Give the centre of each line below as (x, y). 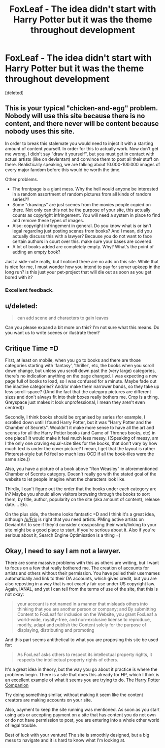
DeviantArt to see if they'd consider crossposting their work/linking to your (81, 525)
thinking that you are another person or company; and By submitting (86, 609)
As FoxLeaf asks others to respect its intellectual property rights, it (85, 654)
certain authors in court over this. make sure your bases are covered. (82, 241)
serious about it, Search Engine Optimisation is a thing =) (63, 535)
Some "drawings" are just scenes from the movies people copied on (82, 204)
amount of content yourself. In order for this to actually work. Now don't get (82, 148)
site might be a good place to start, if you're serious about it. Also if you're (81, 530)
